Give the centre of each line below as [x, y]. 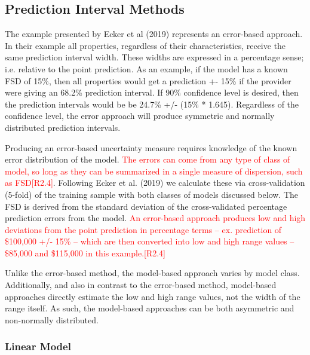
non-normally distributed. [52, 319]
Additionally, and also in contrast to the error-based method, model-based [141, 285]
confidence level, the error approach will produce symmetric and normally [140, 116]
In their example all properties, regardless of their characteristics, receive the [145, 45]
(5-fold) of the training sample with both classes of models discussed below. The [152, 194]
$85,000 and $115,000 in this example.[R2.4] [85, 253]
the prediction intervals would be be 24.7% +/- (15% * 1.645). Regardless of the [152, 104]
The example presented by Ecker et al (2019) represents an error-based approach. [154, 34]
